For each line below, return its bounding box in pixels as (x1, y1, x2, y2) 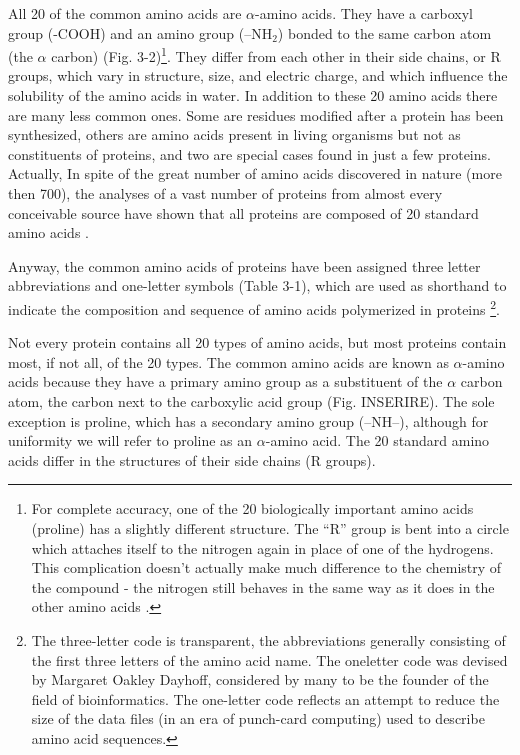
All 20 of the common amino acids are (8, 3, 242, 23)
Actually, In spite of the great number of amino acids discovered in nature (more (8, 163, 502, 184)
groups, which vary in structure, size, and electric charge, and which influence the (8, 65, 508, 86)
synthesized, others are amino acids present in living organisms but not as (8, 124, 461, 145)
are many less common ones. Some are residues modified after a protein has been (8, 104, 504, 125)
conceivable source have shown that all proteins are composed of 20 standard (8, 202, 479, 223)
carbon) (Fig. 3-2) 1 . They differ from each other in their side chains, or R (51, 43, 501, 66)
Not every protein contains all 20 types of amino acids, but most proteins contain (8, 332, 507, 353)
